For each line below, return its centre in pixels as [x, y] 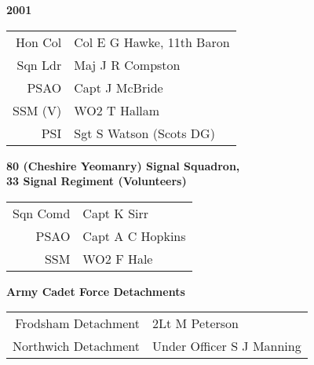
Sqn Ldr [39, 64]
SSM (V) [37, 110]
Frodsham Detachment [78, 323]
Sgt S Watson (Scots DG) [144, 133]
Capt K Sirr [116, 213]
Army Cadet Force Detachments [96, 291]
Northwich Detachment [77, 346]
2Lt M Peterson [195, 323]
